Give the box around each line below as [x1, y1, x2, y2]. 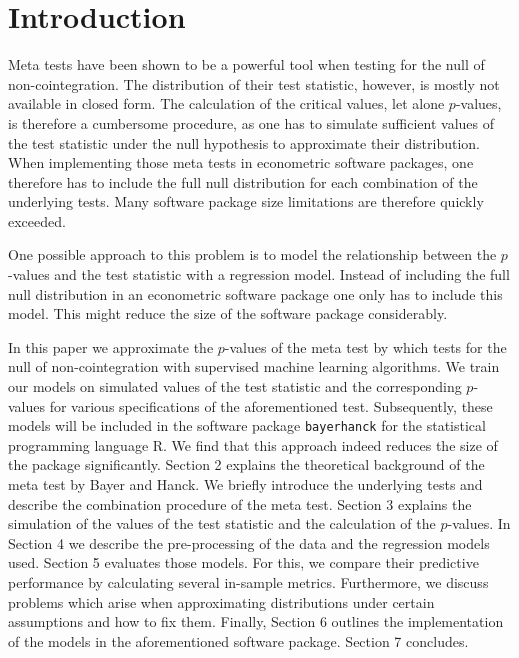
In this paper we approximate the [8, 336, 214, 357]
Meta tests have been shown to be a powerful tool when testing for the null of [8, 54, 485, 75]
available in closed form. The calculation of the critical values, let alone [8, 93, 445, 114]
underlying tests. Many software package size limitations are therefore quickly [8, 191, 484, 212]
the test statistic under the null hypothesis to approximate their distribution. [8, 132, 480, 153]
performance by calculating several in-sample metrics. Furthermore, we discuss [8, 572, 489, 593]
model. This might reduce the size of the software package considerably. [8, 303, 448, 324]
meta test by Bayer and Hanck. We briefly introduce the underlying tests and [8, 474, 483, 495]
